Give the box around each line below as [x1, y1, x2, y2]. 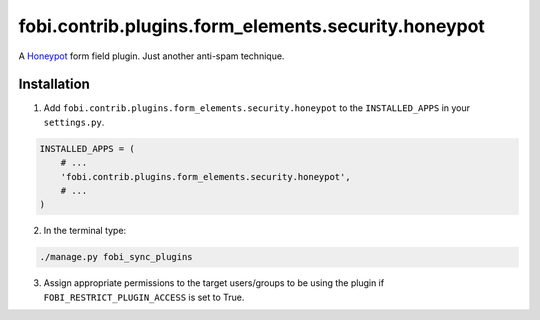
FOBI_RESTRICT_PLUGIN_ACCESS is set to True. [43, 291, 245, 303]
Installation [18, 76, 90, 93]
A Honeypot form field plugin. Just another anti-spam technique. [18, 50, 285, 62]
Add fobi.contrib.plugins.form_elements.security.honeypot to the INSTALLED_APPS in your [43, 102, 470, 114]
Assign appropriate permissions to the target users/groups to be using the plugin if [43, 277, 385, 289]
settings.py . [43, 116, 105, 128]
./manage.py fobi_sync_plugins [39, 251, 194, 263]
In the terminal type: [43, 225, 127, 237]
